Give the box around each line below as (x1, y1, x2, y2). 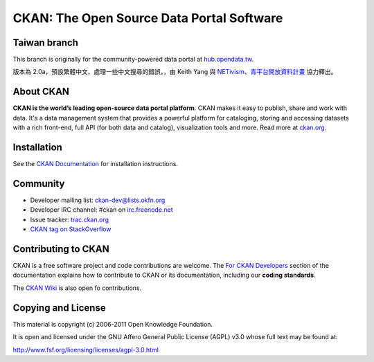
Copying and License (12, 302, 107, 314)
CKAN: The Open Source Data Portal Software (12, 10, 283, 26)
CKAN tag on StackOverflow (30, 225, 112, 233)
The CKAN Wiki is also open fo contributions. (12, 284, 142, 292)
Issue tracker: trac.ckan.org (30, 215, 109, 224)
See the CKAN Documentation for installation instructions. (12, 160, 178, 168)
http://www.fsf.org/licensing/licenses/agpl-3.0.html (12, 345, 159, 354)
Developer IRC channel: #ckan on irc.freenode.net (30, 206, 173, 214)
